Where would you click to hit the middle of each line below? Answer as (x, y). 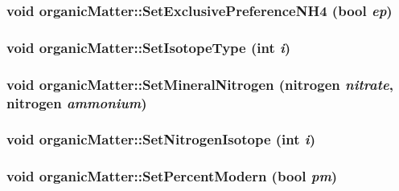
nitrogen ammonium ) (77, 102)
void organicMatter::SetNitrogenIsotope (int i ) (161, 139)
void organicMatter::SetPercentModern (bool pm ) (172, 176)
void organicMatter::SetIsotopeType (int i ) (149, 47)
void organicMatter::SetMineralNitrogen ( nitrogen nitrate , (200, 84)
